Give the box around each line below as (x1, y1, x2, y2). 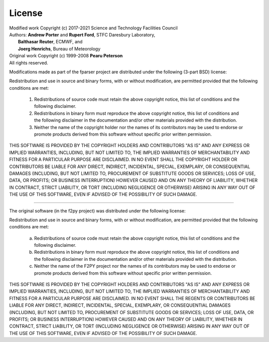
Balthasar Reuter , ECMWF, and (18, 39, 83, 45)
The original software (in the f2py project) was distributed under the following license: (9, 207, 186, 214)
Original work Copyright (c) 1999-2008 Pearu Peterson (9, 53, 123, 59)
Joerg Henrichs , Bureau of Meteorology (18, 45, 101, 52)
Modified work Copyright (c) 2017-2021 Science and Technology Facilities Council (9, 25, 178, 31)
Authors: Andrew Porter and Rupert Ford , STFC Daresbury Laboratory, (9, 31, 155, 37)
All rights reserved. (9, 60, 48, 66)
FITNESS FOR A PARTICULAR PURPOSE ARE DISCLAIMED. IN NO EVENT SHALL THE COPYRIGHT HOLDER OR (9, 157, 238, 163)
